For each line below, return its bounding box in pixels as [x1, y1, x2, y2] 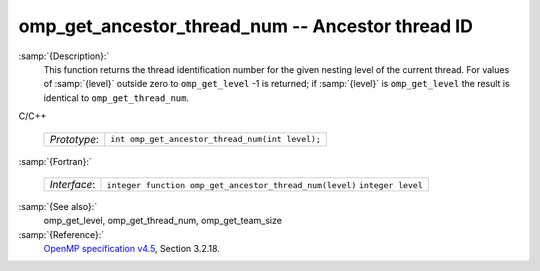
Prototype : [49, 132, 100, 146]
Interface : [49, 177, 96, 191]
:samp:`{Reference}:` [18, 228, 105, 240]
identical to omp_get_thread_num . [43, 91, 190, 104]
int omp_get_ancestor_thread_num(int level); [110, 134, 322, 144]
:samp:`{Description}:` [18, 50, 110, 62]
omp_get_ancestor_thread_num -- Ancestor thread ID [18, 15, 474, 37]
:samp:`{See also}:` [18, 200, 98, 212]
